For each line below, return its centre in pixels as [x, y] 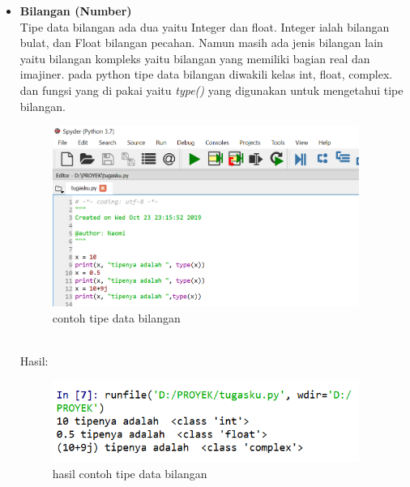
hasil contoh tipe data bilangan [130, 473]
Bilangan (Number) [76, 11]
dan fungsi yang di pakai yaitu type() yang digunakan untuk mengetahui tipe [211, 90]
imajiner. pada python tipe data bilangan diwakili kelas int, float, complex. [206, 74]
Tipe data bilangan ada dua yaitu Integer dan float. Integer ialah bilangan [205, 26]
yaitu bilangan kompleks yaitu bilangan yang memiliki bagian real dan [195, 58]
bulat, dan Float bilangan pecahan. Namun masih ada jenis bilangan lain [201, 43]
